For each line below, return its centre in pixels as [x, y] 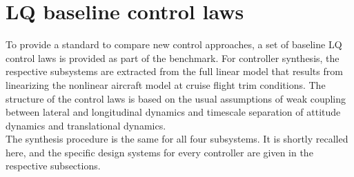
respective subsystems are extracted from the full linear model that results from [174, 71]
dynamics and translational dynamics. [86, 125]
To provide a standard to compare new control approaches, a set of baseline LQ [174, 44]
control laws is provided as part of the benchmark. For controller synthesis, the [173, 58]
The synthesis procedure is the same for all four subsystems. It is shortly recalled [177, 139]
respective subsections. [53, 166]
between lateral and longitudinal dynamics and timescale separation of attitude [173, 112]
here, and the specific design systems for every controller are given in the [159, 152]
